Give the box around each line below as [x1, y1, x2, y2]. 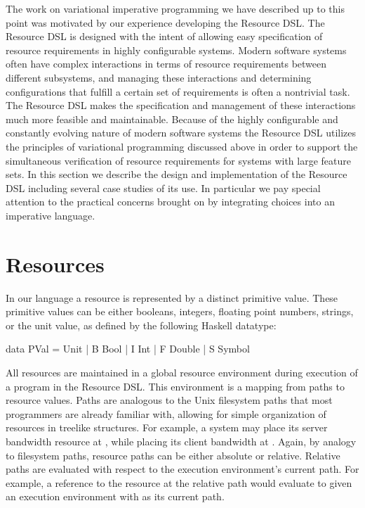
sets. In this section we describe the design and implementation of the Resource [6, 167, 347, 182]
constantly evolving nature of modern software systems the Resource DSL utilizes [6, 125, 357, 140]
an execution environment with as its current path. [6, 489, 225, 504]
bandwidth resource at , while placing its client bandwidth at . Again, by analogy [6, 433, 357, 448]
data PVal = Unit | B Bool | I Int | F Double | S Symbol [6, 341, 250, 356]
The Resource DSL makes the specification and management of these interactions [6, 98, 356, 113]
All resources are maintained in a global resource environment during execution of [6, 365, 358, 379]
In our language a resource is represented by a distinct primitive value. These [6, 290, 338, 305]
